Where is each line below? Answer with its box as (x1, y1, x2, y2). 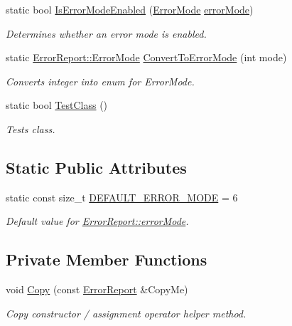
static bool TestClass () (6, 98, 108, 112)
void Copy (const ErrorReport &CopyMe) (6, 282, 188, 297)
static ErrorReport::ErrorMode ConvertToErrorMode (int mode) (6, 50, 287, 65)
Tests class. (6, 121, 55, 136)
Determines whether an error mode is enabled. (6, 26, 207, 41)
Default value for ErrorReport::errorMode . (6, 214, 189, 228)
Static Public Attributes (6, 156, 187, 178)
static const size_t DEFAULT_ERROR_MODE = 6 (6, 189, 238, 204)
